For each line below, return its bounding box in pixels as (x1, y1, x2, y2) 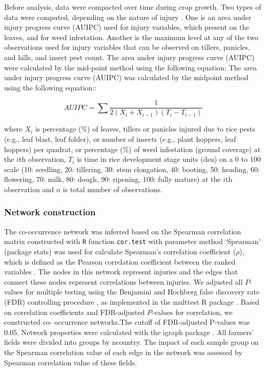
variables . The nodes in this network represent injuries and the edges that (4, 266, 238, 277)
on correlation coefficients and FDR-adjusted (4, 306, 145, 317)
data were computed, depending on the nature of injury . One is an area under (4, 11, 252, 22)
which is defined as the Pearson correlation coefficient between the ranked (4, 256, 236, 267)
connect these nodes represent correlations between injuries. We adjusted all (4, 276, 243, 287)
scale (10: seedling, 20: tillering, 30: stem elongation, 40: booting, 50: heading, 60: (4, 163, 260, 174)
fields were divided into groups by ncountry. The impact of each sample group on (4, 337, 259, 347)
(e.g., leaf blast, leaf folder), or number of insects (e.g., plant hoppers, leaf (4, 134, 236, 144)
